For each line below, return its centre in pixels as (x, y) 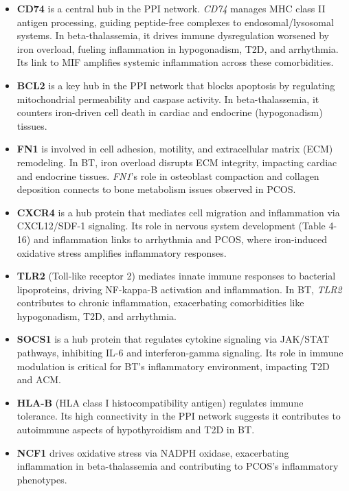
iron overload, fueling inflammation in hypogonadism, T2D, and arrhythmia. (178, 48)
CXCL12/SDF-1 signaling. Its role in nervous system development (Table (171, 226)
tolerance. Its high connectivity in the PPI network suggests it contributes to (179, 416)
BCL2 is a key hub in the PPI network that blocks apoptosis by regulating (176, 85)
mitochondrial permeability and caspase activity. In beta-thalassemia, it (168, 99)
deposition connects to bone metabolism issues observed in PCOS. (156, 189)
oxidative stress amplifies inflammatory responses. (122, 252)
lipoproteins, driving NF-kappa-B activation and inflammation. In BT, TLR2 (179, 289)
